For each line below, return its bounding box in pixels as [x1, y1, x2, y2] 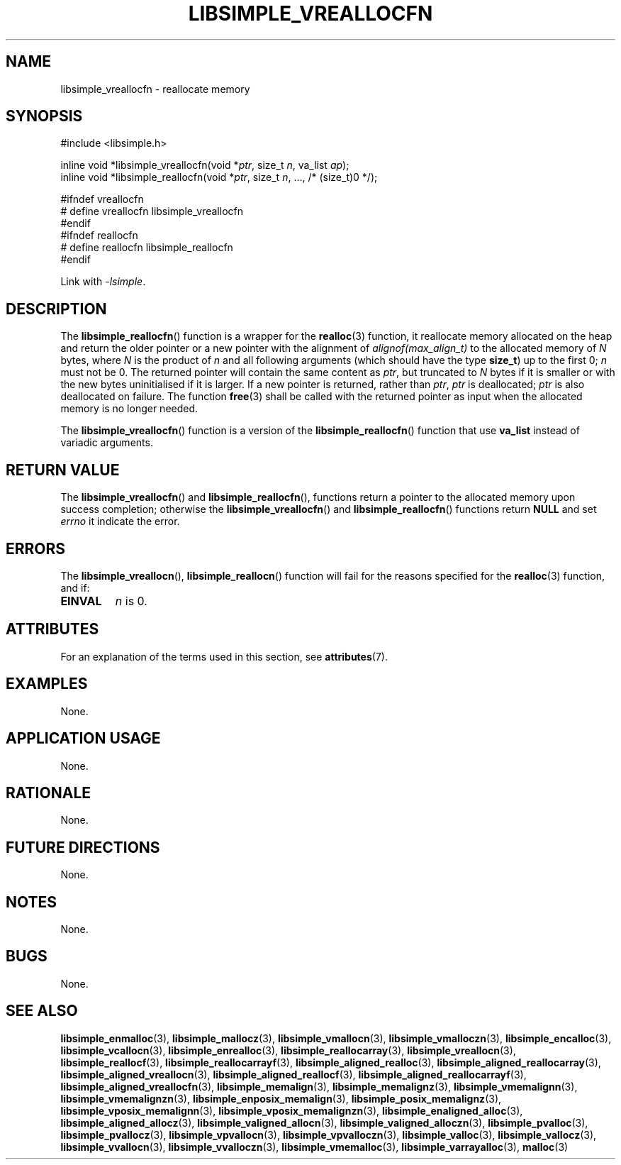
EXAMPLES [6, 675, 88, 693]
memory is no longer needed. [60, 402, 198, 415]
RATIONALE [6, 783, 91, 802]
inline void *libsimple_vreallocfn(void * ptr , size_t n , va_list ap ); [60, 159, 349, 172]
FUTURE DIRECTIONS [6, 838, 160, 856]
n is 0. [115, 593, 147, 608]
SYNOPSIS [6, 107, 83, 126]
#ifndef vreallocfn [60, 193, 144, 206]
